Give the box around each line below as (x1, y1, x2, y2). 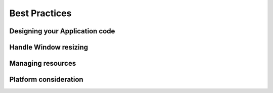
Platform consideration (9, 75, 83, 84)
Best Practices (9, 8, 72, 19)
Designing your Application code (9, 27, 115, 35)
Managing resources (9, 59, 76, 68)
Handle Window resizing (9, 43, 88, 52)
